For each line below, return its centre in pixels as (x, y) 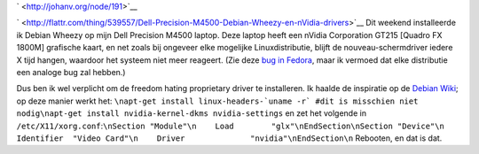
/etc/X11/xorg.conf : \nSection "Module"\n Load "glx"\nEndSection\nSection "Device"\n (231, 126)
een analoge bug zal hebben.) (71, 72)
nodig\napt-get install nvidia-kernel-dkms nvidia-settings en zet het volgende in (192, 113)
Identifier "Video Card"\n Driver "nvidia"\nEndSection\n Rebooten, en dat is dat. (229, 138)
